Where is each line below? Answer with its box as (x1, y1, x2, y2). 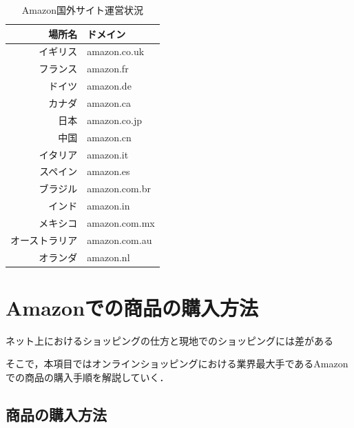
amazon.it (87, 147, 129, 161)
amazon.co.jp (87, 112, 143, 127)
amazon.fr (87, 61, 129, 76)
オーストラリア (10, 232, 78, 247)
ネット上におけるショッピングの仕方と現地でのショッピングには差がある (6, 333, 333, 347)
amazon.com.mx (87, 215, 155, 230)
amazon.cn (87, 130, 132, 144)
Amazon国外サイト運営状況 (21, 3, 143, 17)
